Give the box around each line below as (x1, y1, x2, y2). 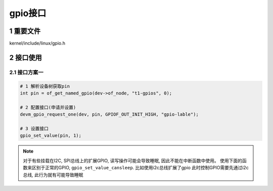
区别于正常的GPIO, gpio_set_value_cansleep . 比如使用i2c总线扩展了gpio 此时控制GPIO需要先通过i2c (31, 165, 249, 171)
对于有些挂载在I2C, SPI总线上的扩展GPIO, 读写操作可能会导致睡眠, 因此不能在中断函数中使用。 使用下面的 (23, 157, 243, 164)
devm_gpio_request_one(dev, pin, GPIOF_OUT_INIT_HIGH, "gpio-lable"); (20, 112, 199, 117)
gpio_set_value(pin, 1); (20, 133, 82, 138)
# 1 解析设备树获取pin (20, 83, 70, 89)
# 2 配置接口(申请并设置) (20, 104, 76, 110)
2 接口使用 (9, 53, 42, 62)
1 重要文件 (9, 27, 41, 35)
